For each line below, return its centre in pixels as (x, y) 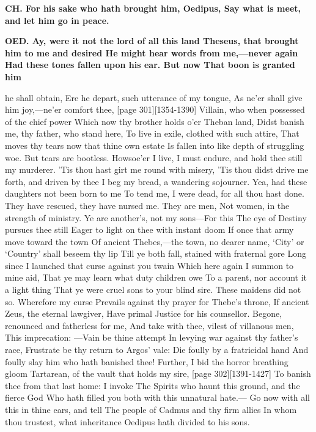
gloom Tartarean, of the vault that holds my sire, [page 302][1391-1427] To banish (158, 373)
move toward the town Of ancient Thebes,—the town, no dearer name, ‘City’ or (155, 241)
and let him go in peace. (57, 20)
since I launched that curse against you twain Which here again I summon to (149, 265)
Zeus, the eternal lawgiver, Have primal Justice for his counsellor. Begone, (144, 313)
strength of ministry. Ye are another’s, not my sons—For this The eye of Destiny (156, 217)
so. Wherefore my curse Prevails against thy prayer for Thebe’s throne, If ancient (157, 301)
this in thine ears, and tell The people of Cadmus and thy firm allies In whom (151, 409)
